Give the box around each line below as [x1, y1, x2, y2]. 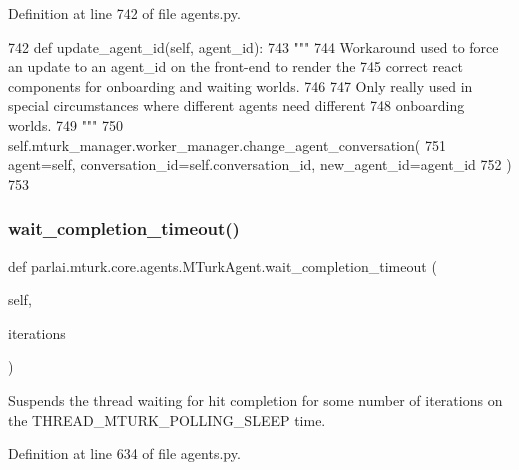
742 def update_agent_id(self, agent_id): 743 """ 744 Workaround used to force [8, 36, 499, 57]
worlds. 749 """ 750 [8, 114, 124, 135]
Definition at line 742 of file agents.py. [8, 3, 241, 23]
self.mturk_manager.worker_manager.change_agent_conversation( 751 [8, 134, 446, 155]
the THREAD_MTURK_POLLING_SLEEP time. [8, 409, 326, 430]
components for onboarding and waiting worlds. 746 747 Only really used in [8, 75, 473, 96]
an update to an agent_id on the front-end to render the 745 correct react [8, 56, 463, 77]
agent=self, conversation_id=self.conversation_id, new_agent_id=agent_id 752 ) [8, 154, 512, 175]
